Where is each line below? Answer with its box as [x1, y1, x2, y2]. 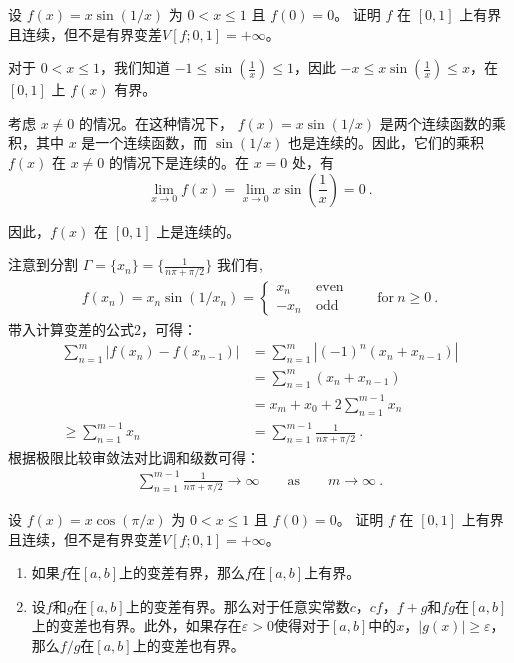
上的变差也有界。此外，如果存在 [31, 615, 242, 636]
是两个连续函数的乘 [379, 112, 506, 133]
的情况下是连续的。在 [109, 151, 250, 172]
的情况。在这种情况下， [79, 112, 234, 133]
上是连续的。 [156, 220, 241, 241]
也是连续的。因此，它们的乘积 [288, 132, 485, 153]
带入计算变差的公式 [8, 318, 134, 339]
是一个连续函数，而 [81, 132, 208, 153]
